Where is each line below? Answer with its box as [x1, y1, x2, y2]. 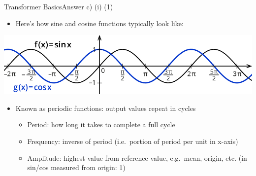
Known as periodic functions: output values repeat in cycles [15, 103, 196, 113]
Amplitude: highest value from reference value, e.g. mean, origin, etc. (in [27, 152, 247, 163]
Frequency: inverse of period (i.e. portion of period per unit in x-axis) [27, 136, 238, 146]
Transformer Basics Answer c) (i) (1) [4, 1, 113, 11]
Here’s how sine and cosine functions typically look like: [15, 18, 184, 28]
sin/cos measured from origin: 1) [27, 162, 126, 173]
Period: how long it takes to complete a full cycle [27, 119, 175, 130]
